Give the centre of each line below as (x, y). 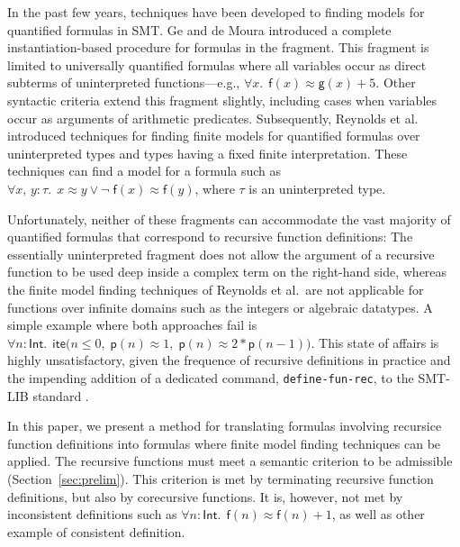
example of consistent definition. (96, 531)
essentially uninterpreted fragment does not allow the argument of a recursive (221, 254)
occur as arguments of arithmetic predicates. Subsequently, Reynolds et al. (213, 118)
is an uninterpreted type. (317, 188)
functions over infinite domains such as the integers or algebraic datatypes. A (220, 307)
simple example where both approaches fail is (132, 325)
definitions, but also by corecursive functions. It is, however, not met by (205, 496)
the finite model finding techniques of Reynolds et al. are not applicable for (216, 289)
